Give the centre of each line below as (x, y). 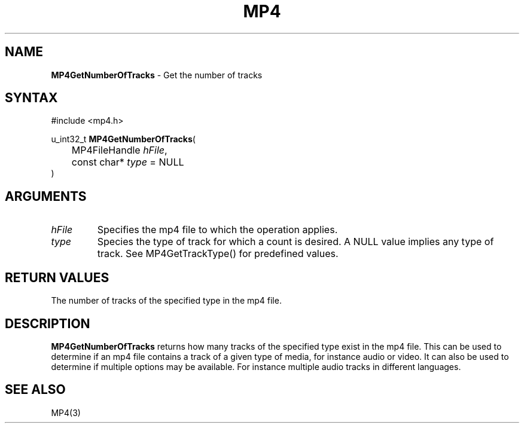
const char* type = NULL (128, 162)
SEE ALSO (35, 390)
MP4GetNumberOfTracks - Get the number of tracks (157, 75)
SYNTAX (31, 98)
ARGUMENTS (46, 196)
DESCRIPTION (48, 323)
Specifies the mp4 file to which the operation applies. (217, 230)
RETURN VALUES (57, 277)
